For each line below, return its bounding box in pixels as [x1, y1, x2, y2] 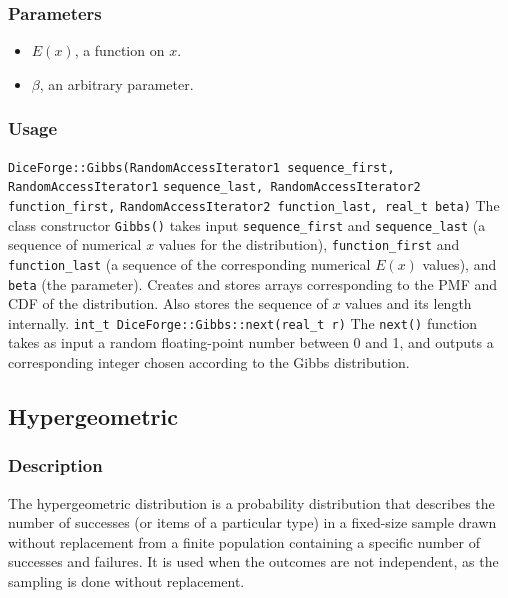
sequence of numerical [8, 234, 142, 255]
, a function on [74, 40, 165, 61]
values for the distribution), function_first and [158, 234, 460, 255]
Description [8, 453, 103, 478]
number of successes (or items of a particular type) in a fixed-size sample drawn [8, 512, 497, 533]
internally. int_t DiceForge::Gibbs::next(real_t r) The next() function [8, 312, 478, 333]
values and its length [345, 293, 472, 314]
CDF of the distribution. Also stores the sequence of [8, 293, 328, 314]
